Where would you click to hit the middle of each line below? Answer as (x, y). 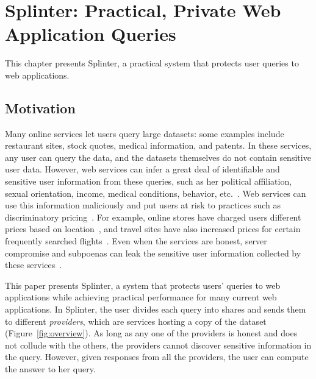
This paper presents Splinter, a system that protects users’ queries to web (143, 285)
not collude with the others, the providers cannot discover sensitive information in (158, 345)
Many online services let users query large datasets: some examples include (145, 133)
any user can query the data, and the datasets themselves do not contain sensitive (158, 157)
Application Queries (91, 34)
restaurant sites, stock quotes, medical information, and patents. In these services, (158, 145)
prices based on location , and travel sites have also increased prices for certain (153, 229)
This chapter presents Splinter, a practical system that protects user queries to (152, 63)
